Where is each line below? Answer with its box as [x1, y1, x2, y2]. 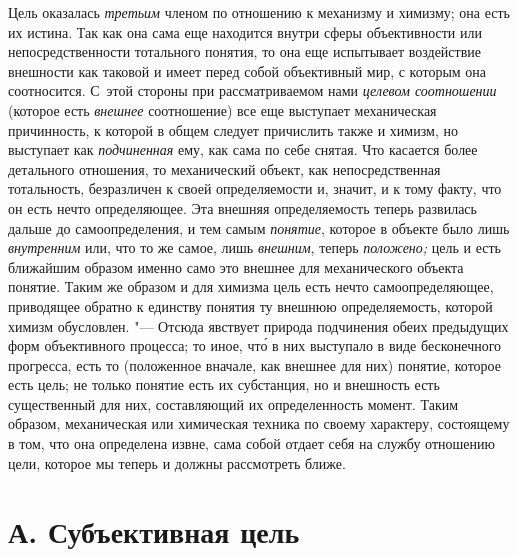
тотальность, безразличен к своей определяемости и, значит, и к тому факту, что [8, 178, 502, 199]
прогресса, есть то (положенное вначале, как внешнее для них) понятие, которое [8, 354, 501, 375]
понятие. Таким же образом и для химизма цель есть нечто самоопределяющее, [8, 276, 494, 297]
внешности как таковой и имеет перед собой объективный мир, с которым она [8, 60, 487, 81]
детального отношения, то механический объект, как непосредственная [8, 158, 441, 179]
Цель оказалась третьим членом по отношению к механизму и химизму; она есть [8, 2, 511, 22]
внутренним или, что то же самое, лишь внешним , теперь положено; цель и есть [8, 237, 501, 258]
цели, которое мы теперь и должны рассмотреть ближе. [8, 452, 346, 473]
